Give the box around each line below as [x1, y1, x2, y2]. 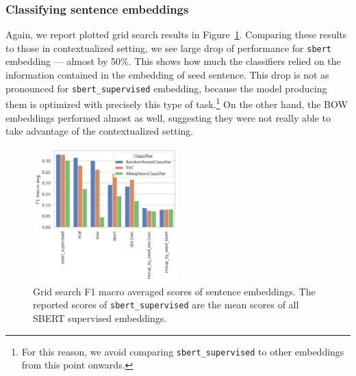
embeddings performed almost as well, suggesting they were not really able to [5, 110, 331, 124]
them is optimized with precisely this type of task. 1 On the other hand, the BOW [5, 95, 348, 111]
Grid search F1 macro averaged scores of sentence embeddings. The [33, 284, 316, 298]
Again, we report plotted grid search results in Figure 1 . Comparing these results [5, 27, 347, 42]
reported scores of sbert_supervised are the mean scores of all [33, 297, 299, 312]
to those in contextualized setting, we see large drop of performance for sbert [5, 40, 332, 55]
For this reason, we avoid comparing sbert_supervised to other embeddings [21, 344, 344, 358]
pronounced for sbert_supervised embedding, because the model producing [5, 81, 327, 95]
